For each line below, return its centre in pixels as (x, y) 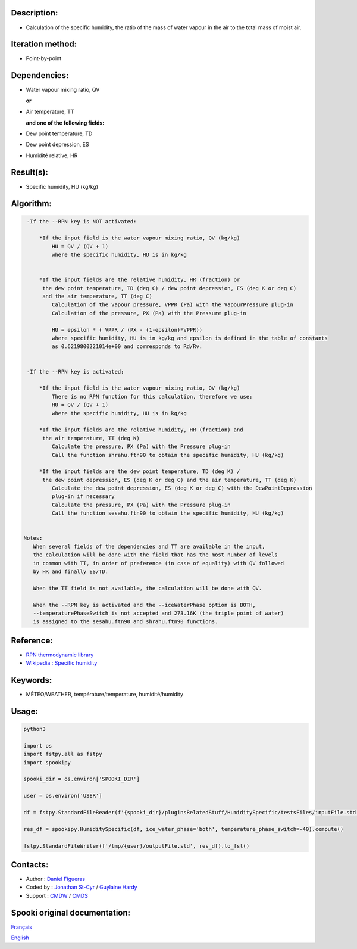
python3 (35, 729)
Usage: (25, 711)
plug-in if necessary (83, 497)
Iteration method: (44, 44)
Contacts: (30, 865)
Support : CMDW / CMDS (57, 895)
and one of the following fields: (65, 123)
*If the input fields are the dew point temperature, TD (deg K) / (140, 472)
